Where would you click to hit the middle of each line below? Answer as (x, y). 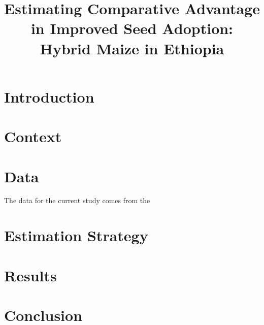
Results (30, 275)
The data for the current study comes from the (77, 200)
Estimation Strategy (76, 235)
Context (33, 136)
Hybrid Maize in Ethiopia (132, 48)
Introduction (49, 96)
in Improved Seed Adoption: (132, 28)
